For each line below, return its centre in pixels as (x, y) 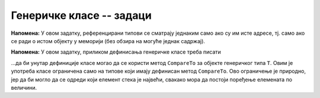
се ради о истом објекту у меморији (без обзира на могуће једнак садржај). (108, 41)
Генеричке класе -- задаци (81, 15)
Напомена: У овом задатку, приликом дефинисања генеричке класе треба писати (116, 52)
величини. (24, 87)
